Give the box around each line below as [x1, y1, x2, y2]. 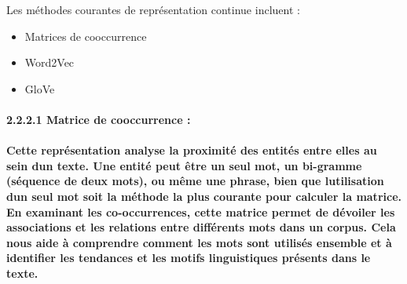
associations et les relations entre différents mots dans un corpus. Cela [6, 219, 396, 235]
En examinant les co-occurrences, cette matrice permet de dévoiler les [6, 203, 395, 220]
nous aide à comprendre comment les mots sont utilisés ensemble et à [6, 234, 392, 250]
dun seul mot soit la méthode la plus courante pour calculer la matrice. [6, 188, 401, 204]
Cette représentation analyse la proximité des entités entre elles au [6, 142, 377, 158]
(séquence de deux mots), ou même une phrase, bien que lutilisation [6, 173, 384, 189]
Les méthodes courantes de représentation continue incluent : [6, 2, 300, 17]
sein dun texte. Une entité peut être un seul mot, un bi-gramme [6, 157, 362, 173]
